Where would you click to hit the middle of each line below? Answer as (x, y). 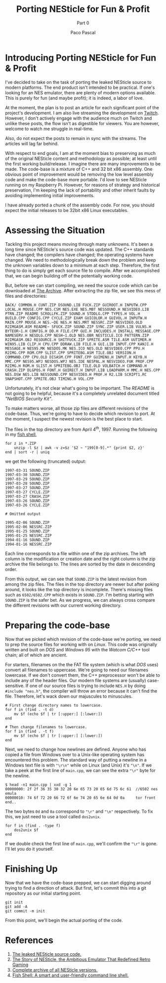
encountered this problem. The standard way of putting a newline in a (76, 760)
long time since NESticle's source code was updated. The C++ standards (80, 249)
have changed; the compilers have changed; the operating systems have (79, 255)
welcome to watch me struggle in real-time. (49, 129)
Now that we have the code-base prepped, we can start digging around (78, 883)
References (29, 941)
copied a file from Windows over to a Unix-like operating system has (75, 755)
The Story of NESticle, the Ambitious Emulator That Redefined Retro (81, 960)
